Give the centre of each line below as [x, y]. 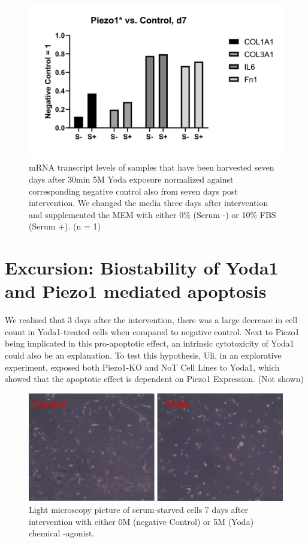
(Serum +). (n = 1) [65, 226]
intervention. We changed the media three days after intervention [149, 203]
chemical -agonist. [62, 533]
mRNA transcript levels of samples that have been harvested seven [152, 167]
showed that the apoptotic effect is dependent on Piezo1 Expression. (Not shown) [154, 379]
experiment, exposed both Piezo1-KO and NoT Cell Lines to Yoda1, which [142, 367]
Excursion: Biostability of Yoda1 [142, 268]
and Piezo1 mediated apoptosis [136, 291]
